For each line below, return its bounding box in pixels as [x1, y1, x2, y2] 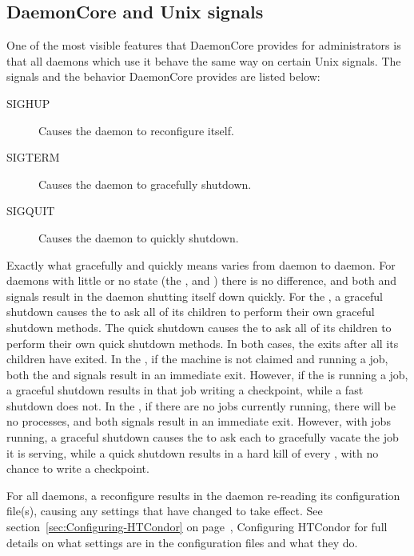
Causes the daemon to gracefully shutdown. [38, 175, 252, 192]
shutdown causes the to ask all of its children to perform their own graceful [6, 303, 375, 320]
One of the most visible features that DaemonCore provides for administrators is [6, 37, 401, 54]
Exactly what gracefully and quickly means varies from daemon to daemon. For [6, 256, 396, 273]
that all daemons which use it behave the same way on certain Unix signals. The [6, 52, 401, 69]
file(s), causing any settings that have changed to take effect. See [6, 502, 323, 519]
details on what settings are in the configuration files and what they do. [6, 534, 358, 550]
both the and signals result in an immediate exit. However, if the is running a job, [6, 366, 408, 382]
